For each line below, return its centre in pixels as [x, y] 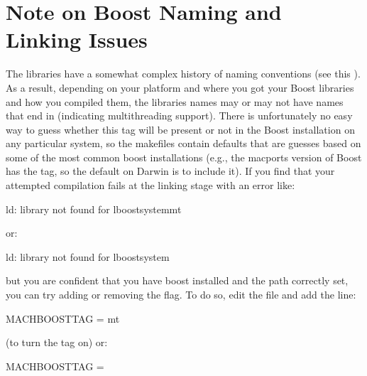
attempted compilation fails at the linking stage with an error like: [150, 185]
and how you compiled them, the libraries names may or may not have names [175, 101]
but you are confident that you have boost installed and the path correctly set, [177, 280]
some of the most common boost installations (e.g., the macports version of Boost [184, 157]
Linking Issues [77, 39]
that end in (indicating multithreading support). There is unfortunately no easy [179, 116]
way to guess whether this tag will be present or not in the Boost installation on [180, 129]
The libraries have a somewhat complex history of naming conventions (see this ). [183, 74]
